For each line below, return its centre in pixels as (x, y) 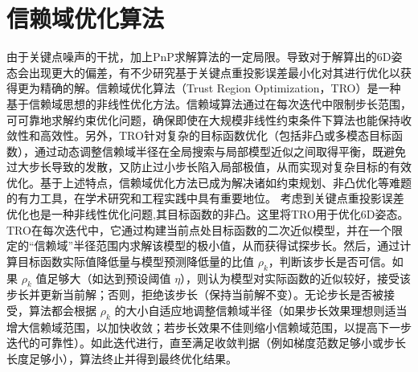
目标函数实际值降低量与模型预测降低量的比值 (135, 261)
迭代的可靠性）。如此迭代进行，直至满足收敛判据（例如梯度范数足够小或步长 (206, 343)
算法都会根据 (62, 311)
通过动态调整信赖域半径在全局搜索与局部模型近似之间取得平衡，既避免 (220, 151)
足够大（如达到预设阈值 (109, 278)
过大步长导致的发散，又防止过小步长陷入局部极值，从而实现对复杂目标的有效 (209, 167)
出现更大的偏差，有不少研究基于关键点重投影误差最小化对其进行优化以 (214, 72)
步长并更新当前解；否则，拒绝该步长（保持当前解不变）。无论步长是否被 (195, 294)
